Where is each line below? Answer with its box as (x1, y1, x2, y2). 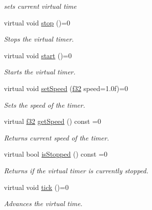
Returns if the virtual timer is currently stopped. (4, 165, 149, 175)
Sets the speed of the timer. (4, 99, 85, 110)
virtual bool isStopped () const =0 (4, 149, 108, 159)
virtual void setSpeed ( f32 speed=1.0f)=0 (4, 83, 128, 93)
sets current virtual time (4, 1, 76, 11)
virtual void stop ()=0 (4, 17, 71, 27)
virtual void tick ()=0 (4, 182, 69, 192)
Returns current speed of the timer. (4, 132, 109, 142)
